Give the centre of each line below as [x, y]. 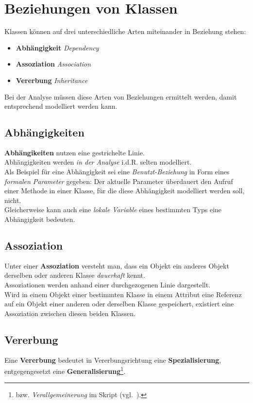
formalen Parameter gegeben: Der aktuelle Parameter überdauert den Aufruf [119, 181]
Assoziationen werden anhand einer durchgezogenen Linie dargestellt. [108, 285]
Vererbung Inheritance [52, 80]
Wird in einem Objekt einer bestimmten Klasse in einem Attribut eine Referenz [123, 294]
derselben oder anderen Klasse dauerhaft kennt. [75, 275]
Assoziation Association [53, 64]
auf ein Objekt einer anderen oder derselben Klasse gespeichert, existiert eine [119, 304]
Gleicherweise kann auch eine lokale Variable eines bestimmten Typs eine [113, 210]
